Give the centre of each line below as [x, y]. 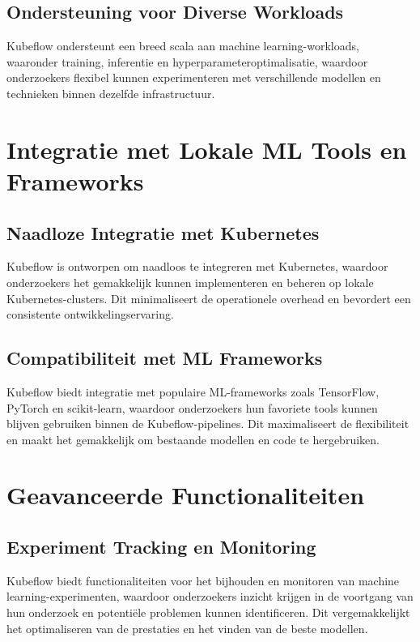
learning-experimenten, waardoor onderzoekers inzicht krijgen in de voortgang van [210, 596]
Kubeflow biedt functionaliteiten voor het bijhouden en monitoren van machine [203, 580]
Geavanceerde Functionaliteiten [186, 495]
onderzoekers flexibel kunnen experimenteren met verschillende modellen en [194, 77]
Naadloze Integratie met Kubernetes [163, 232]
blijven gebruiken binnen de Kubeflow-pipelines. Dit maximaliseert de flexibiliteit [208, 424]
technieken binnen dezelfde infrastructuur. [111, 93]
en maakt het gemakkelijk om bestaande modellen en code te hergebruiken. [193, 439]
